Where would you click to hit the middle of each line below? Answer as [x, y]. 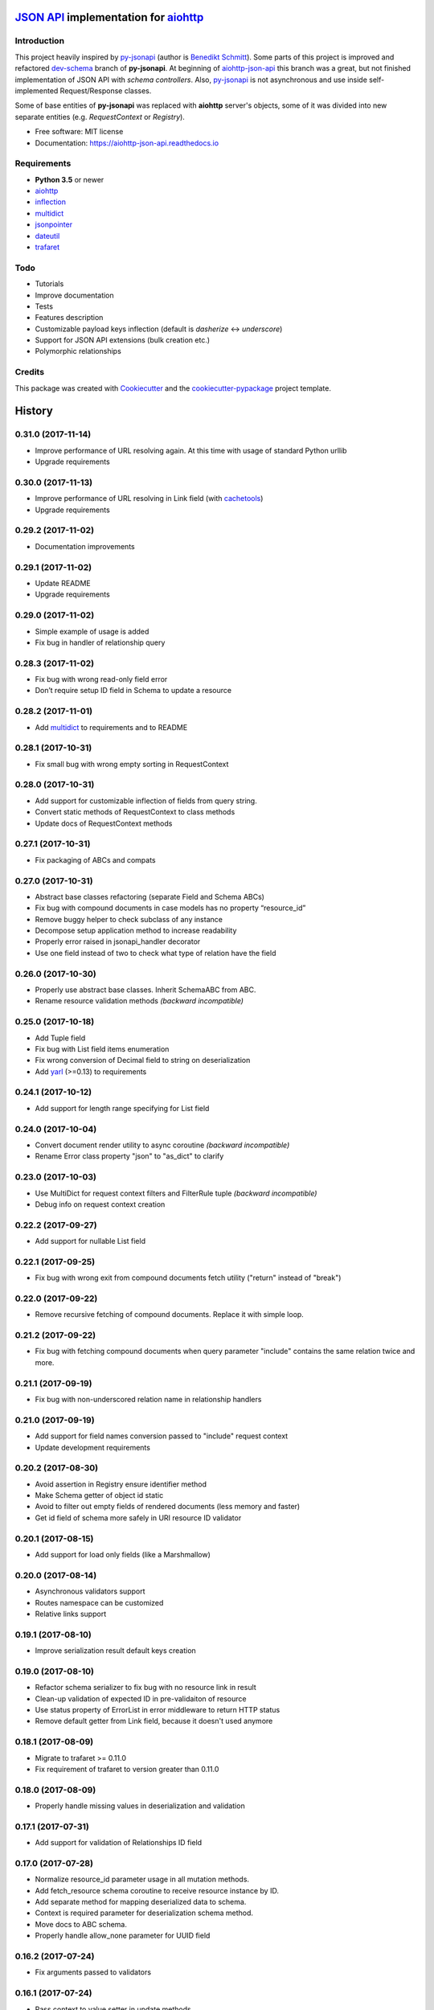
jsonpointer [53, 224]
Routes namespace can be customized [99, 1602]
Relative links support [71, 1614]
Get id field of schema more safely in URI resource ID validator [138, 1518]
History [34, 411]
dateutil [47, 236]
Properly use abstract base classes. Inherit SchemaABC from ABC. [145, 990]
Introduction [39, 41]
